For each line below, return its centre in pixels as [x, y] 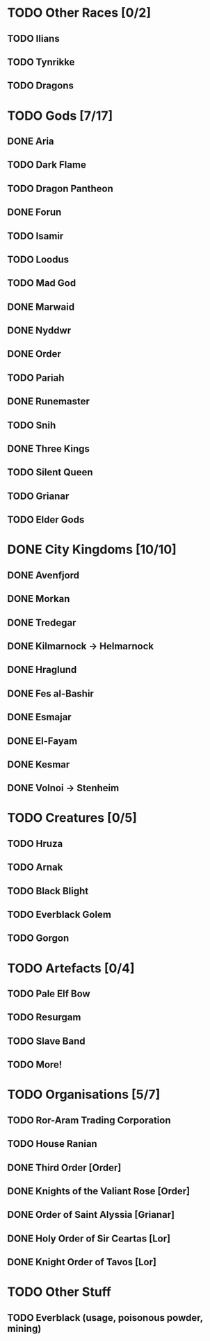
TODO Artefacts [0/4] [71, 968]
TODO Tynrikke [41, 62]
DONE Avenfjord [43, 575]
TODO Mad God [42, 283]
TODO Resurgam [44, 1017]
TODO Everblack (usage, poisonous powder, [105, 1318]
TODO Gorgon [38, 938]
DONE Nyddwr [39, 331]
